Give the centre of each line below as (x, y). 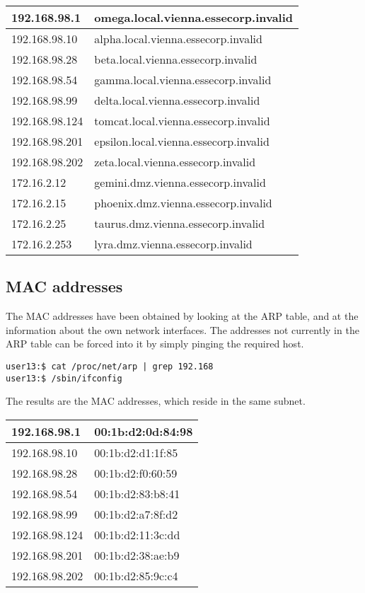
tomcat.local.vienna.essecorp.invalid (182, 121)
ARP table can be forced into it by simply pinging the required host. (155, 344)
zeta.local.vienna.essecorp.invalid (175, 162)
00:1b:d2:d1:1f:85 (136, 452)
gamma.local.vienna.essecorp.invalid (183, 80)
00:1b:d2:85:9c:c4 (136, 575)
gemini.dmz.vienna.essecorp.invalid (180, 182)
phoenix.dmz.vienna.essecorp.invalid (183, 203)
